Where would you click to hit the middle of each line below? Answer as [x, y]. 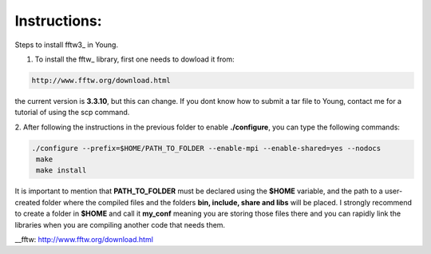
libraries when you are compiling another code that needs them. [120, 224]
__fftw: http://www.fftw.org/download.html [84, 239]
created [28, 202]
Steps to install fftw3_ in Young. [67, 45]
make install [61, 171]
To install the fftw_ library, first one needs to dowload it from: [134, 59]
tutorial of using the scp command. [72, 113]
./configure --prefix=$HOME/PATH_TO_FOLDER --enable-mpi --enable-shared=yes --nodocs [206, 148]
